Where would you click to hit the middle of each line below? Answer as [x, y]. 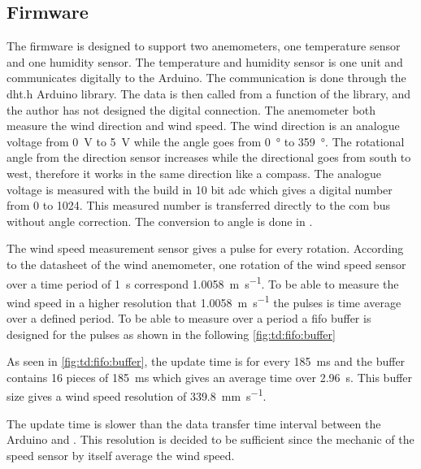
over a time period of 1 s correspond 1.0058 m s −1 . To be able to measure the [203, 282]
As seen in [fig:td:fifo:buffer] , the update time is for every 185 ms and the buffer [206, 361]
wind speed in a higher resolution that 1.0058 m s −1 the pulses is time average [204, 301]
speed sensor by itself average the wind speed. [121, 455]
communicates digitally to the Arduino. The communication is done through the [206, 78]
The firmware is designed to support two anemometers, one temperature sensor [204, 46]
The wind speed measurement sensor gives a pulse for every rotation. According [205, 248]
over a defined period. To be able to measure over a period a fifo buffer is [189, 318]
